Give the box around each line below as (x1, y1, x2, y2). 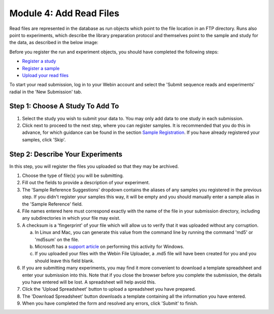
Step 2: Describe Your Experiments (9, 150, 123, 158)
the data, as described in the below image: (9, 40, 98, 46)
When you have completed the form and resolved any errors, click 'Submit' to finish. (22, 300, 198, 306)
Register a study (22, 58, 56, 64)
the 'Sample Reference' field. (22, 201, 83, 207)
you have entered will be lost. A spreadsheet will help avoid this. (22, 279, 156, 285)
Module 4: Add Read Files (9, 8, 119, 19)
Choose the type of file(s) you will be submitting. (22, 172, 124, 179)
